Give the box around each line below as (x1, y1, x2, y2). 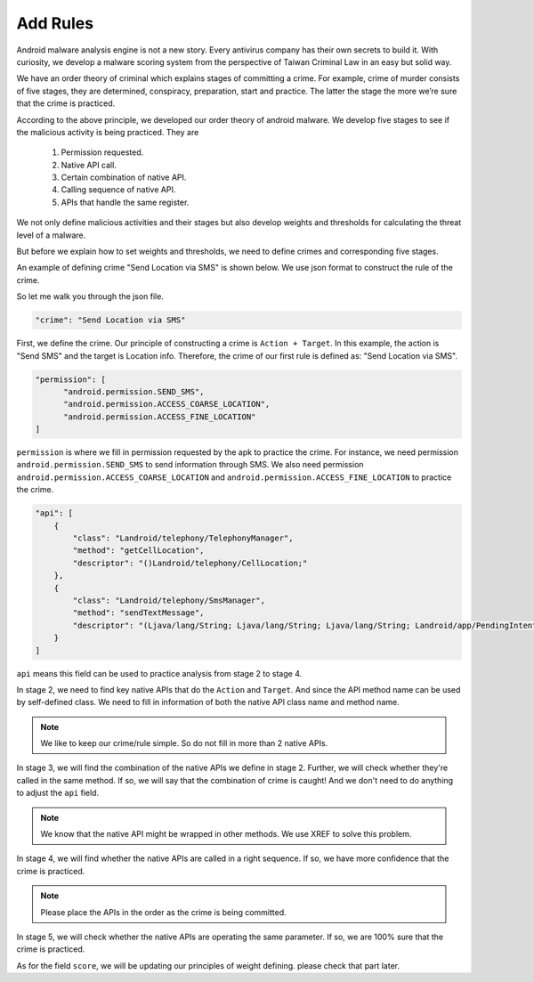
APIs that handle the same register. (61, 197, 190, 207)
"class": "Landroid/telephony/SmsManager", (72, 595, 266, 605)
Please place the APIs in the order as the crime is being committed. (40, 906, 287, 917)
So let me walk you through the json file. (16, 291, 165, 302)
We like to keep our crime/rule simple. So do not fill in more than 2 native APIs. (40, 738, 328, 749)
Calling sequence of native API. (61, 184, 176, 195)
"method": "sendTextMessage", (72, 608, 205, 618)
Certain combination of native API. (61, 172, 187, 183)
